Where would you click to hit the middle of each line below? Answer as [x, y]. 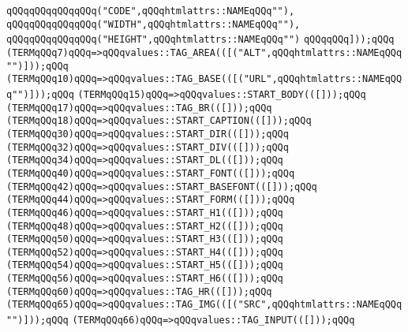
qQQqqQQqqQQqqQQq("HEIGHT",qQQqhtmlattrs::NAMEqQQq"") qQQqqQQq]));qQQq [200, 40]
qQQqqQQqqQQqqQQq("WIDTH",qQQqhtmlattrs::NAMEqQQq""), [153, 24]
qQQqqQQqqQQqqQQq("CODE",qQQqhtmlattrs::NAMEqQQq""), [151, 11]
